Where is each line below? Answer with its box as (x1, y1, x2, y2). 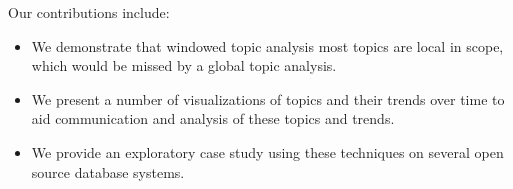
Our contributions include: (8, 2, 170, 22)
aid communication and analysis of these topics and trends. (31, 108, 395, 129)
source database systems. (31, 161, 185, 182)
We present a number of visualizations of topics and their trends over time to (31, 88, 505, 109)
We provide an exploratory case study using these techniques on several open (31, 141, 504, 162)
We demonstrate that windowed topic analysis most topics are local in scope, (31, 35, 504, 56)
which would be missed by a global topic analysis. (31, 55, 337, 76)
